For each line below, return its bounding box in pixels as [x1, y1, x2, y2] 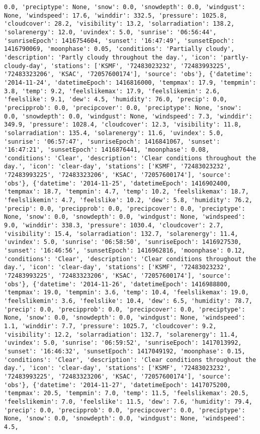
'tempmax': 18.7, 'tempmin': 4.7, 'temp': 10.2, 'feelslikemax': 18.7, [4, 188, 249, 196]
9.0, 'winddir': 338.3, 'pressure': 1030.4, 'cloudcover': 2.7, [4, 222, 224, 229]
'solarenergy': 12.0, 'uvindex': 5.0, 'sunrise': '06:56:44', [4, 28, 217, 36]
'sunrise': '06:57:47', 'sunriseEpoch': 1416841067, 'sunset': [4, 138, 220, 145]
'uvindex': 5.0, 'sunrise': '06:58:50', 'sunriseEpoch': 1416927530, [4, 238, 242, 246]
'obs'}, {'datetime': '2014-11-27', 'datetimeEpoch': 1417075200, [4, 381, 231, 389]
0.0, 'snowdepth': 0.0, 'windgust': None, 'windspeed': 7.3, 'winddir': [4, 112, 252, 120]
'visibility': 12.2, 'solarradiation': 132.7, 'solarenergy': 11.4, [4, 331, 238, 338]
